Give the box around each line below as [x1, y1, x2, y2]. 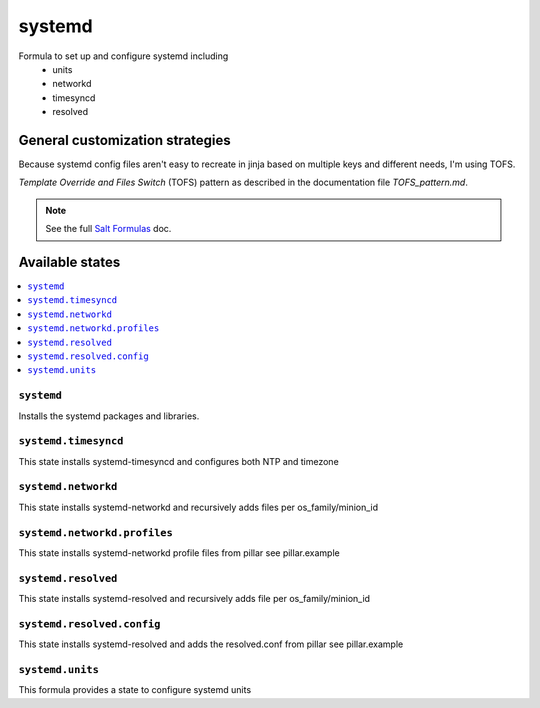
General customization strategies [18, 131, 232, 149]
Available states [18, 254, 121, 270]
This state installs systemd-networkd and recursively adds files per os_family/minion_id [18, 501, 379, 513]
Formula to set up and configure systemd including [18, 50, 229, 62]
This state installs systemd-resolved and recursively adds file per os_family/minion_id [18, 593, 370, 605]
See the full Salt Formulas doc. [45, 223, 172, 235]
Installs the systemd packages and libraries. [18, 410, 200, 422]
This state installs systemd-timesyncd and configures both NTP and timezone [18, 455, 339, 467]
